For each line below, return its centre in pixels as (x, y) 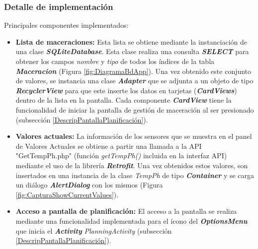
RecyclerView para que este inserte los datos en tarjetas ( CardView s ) (126, 90)
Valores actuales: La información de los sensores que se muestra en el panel (134, 136)
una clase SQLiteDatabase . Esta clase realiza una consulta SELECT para (132, 51)
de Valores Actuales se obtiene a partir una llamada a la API (109, 146)
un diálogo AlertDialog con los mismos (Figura (89, 185)
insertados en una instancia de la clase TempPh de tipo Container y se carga (135, 175)
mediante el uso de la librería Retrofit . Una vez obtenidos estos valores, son (132, 165)
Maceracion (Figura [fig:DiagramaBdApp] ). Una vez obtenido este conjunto (133, 71)
